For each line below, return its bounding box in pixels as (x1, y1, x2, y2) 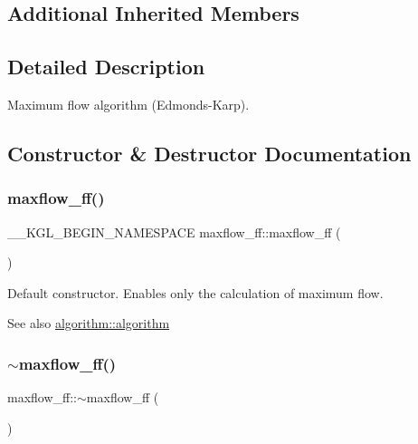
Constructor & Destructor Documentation (7, 139, 412, 167)
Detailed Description (7, 53, 205, 81)
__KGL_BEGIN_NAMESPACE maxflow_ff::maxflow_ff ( (7, 222, 341, 241)
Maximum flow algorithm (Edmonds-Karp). (7, 94, 250, 113)
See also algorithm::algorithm (7, 314, 170, 333)
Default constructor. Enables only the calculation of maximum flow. (7, 283, 384, 302)
